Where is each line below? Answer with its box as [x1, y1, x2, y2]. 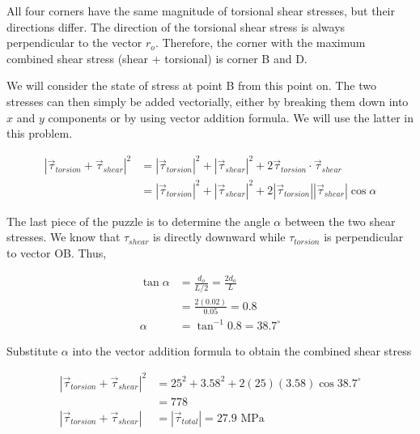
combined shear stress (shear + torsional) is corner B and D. [6, 49, 308, 66]
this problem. [6, 125, 73, 142]
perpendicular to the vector [6, 34, 142, 51]
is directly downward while [153, 228, 286, 245]
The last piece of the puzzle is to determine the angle [6, 212, 270, 229]
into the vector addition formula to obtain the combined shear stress [72, 342, 412, 359]
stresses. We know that [6, 228, 121, 245]
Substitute [6, 342, 58, 359]
